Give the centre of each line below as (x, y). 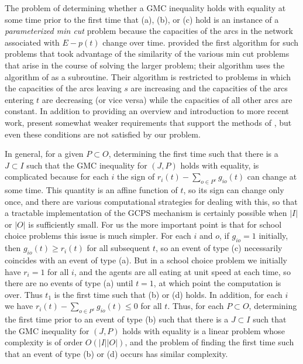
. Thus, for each (196, 306)
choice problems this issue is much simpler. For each (98, 236)
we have (19, 306)
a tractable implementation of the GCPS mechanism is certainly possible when (146, 213)
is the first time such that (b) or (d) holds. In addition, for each (168, 294)
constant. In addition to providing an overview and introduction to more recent (147, 111)
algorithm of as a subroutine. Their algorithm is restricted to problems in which (148, 76)
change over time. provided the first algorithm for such (201, 42)
